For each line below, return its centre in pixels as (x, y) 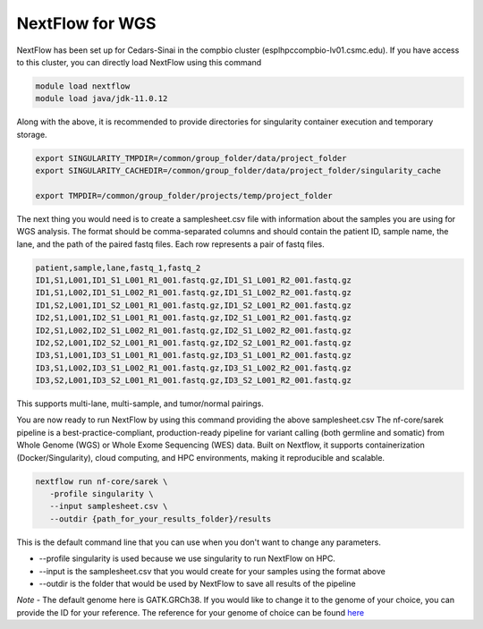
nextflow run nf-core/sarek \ (102, 481)
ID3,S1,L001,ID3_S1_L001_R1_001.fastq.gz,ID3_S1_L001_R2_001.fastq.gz (194, 355)
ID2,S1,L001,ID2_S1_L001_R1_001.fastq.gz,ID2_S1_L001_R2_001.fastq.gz (194, 318)
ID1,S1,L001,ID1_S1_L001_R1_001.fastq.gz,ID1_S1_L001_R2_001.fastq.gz (194, 280)
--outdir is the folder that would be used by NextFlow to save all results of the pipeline (198, 583)
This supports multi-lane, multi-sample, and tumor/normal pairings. (140, 404)
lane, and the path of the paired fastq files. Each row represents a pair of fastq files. (171, 244)
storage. (32, 134)
